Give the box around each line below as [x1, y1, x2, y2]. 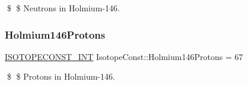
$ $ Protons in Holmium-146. [7, 70, 115, 83]
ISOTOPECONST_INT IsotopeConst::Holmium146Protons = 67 [5, 50, 243, 62]
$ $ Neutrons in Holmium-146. [7, 2, 120, 14]
